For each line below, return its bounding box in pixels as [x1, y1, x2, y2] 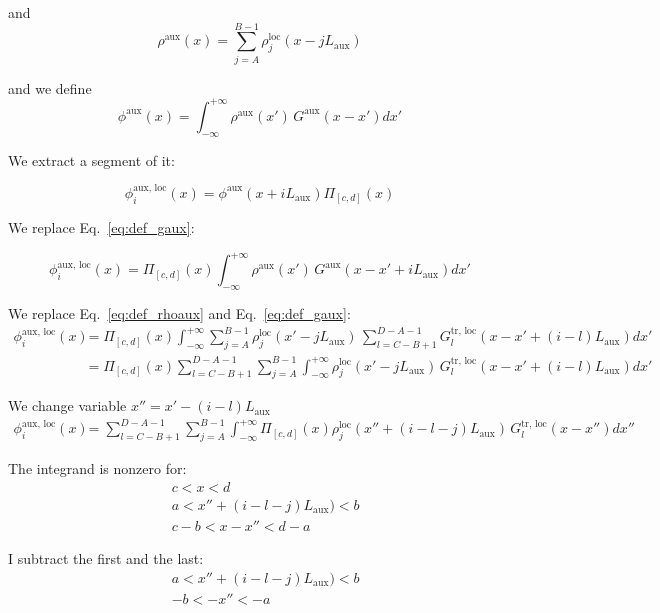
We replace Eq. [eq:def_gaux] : [8, 217, 195, 238]
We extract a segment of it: [8, 149, 175, 170]
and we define [8, 77, 92, 98]
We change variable [8, 395, 127, 416]
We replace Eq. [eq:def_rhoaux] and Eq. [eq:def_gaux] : [8, 303, 351, 324]
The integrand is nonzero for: [8, 458, 187, 479]
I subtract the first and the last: [8, 547, 204, 568]
